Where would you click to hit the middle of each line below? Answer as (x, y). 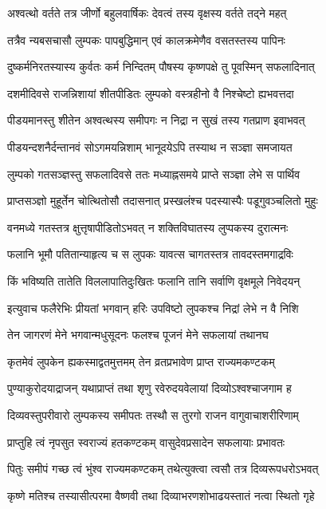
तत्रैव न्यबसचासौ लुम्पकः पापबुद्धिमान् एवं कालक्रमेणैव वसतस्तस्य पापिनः (146, 39)
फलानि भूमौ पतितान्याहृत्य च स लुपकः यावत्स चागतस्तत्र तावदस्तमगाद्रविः (150, 254)
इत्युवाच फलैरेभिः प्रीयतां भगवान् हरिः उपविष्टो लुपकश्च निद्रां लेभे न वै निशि (153, 308)
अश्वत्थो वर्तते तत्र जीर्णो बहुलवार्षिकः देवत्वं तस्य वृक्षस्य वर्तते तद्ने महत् (147, 13)
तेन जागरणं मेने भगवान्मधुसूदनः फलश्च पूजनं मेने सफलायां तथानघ (138, 335)
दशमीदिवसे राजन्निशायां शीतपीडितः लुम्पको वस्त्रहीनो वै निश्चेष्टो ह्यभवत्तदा (151, 93)
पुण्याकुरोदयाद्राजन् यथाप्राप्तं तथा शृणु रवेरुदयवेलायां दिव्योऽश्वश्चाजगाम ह (149, 388)
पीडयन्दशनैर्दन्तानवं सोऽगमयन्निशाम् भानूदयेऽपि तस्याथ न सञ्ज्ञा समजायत (150, 146)
